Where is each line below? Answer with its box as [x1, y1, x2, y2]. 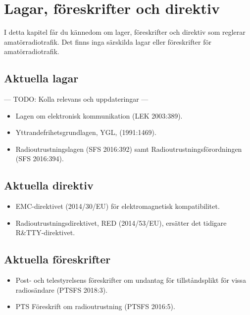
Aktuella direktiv [4, 178, 94, 193]
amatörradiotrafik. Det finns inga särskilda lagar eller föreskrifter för [4, 36, 212, 47]
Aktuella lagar [4, 70, 79, 86]
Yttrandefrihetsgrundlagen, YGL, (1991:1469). [15, 127, 156, 137]
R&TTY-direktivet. [15, 227, 75, 238]
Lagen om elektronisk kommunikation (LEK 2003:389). [15, 110, 183, 121]
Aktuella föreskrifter [4, 252, 111, 267]
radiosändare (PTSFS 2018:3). [15, 284, 108, 295]
